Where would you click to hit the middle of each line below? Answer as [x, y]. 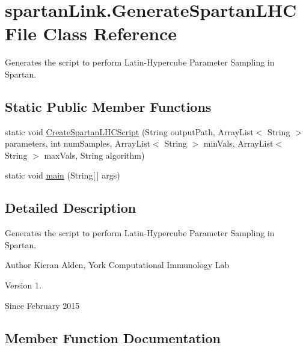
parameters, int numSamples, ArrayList [78, 143]
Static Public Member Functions [108, 106]
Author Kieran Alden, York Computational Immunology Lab [117, 265]
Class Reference [110, 33]
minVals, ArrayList [238, 143]
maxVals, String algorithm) [94, 155]
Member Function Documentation [113, 337]
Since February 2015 [42, 305]
